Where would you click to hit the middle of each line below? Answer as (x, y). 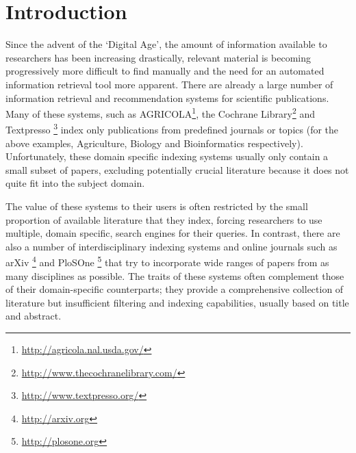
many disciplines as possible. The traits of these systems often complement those (175, 275)
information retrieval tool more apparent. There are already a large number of (169, 84)
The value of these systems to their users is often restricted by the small (157, 206)
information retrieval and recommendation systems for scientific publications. (167, 98)
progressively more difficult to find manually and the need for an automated (165, 71)
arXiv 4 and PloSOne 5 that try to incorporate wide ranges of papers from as (167, 261)
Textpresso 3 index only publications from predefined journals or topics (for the (172, 128)
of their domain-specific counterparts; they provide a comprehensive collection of (175, 289)
